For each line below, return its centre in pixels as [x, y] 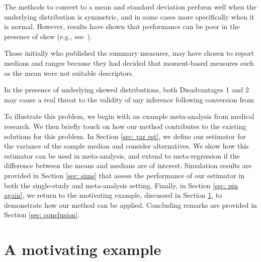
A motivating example [83, 249]
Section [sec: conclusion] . [42, 215]
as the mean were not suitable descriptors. [69, 73]
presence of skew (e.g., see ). [48, 36]
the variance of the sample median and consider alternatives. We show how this [126, 146]
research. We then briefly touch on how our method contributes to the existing [125, 126]
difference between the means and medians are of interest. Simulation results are [128, 165]
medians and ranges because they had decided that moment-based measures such [129, 62]
